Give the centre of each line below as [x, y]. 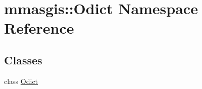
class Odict [21, 81]
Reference [39, 28]
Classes [23, 60]
